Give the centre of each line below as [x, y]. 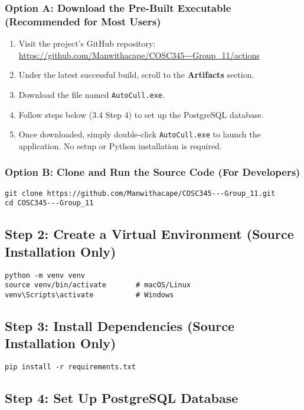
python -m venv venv [45, 275]
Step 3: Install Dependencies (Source [120, 325]
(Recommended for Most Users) [83, 21]
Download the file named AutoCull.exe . [91, 94]
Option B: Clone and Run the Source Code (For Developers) [153, 172]
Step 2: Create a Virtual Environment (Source [149, 234]
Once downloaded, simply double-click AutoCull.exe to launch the [140, 134]
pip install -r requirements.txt [70, 367]
